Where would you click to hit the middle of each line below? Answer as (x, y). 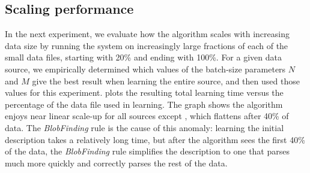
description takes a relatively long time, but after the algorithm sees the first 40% (155, 139)
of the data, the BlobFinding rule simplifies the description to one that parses (147, 151)
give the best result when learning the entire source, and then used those (166, 81)
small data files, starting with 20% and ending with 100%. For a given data (143, 57)
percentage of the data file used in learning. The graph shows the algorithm (144, 104)
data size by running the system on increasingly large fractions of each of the (147, 45)
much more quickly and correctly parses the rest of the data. (116, 163)
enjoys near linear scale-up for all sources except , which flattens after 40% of (147, 116)
